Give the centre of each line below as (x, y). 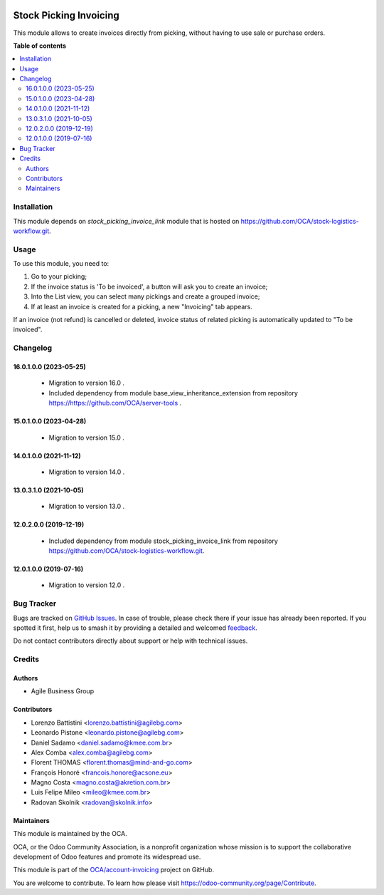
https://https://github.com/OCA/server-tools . (115, 403)
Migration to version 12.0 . (87, 585)
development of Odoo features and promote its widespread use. (107, 857)
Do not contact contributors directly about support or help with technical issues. (130, 641)
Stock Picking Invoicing (66, 15)
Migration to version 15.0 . (86, 438)
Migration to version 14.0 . (87, 472)
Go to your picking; (59, 276)
